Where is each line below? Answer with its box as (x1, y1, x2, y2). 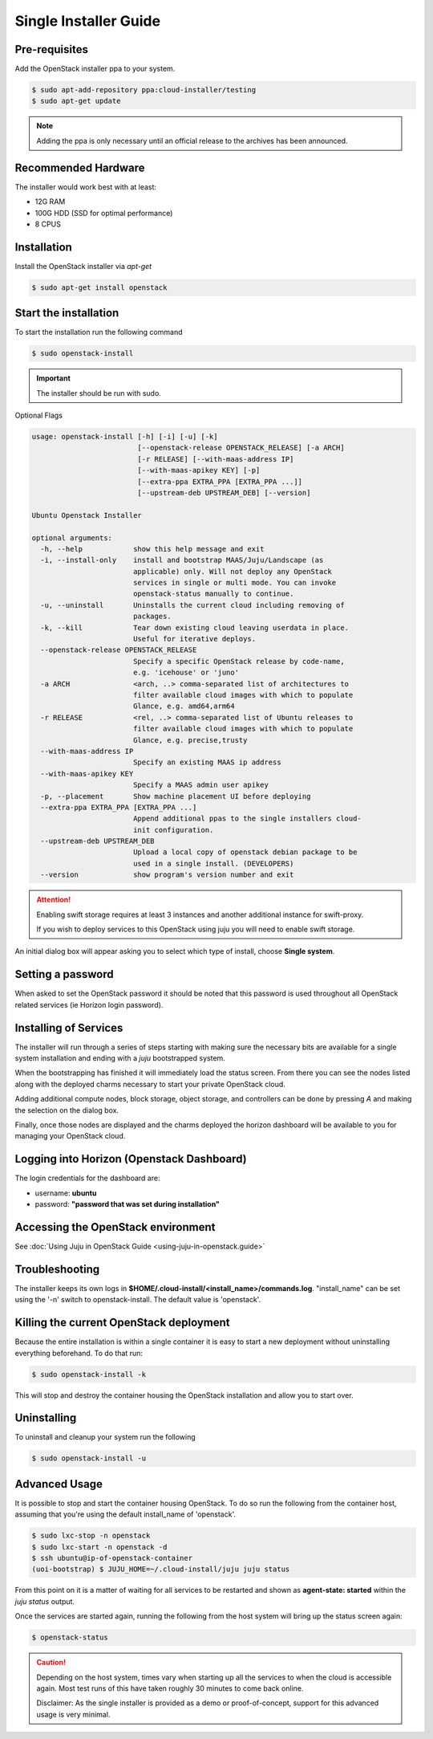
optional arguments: (31, 533, 112, 542)
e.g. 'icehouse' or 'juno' (132, 668, 240, 678)
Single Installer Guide (14, 12, 160, 30)
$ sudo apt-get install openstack (31, 283, 168, 292)
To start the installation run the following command (14, 328, 183, 337)
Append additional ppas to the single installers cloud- (132, 814, 362, 823)
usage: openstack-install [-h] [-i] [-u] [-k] (31, 432, 218, 442)
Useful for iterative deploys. (132, 634, 257, 644)
